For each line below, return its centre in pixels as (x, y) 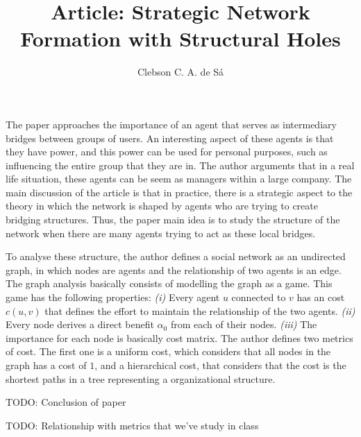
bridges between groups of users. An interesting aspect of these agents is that (170, 138)
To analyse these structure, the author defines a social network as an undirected (176, 256)
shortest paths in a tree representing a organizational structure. (141, 378)
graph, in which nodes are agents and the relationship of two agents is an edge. (174, 269)
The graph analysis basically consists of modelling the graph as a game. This (169, 283)
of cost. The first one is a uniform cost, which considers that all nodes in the (168, 351)
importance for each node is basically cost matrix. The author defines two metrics (179, 337)
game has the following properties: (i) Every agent (113, 297)
